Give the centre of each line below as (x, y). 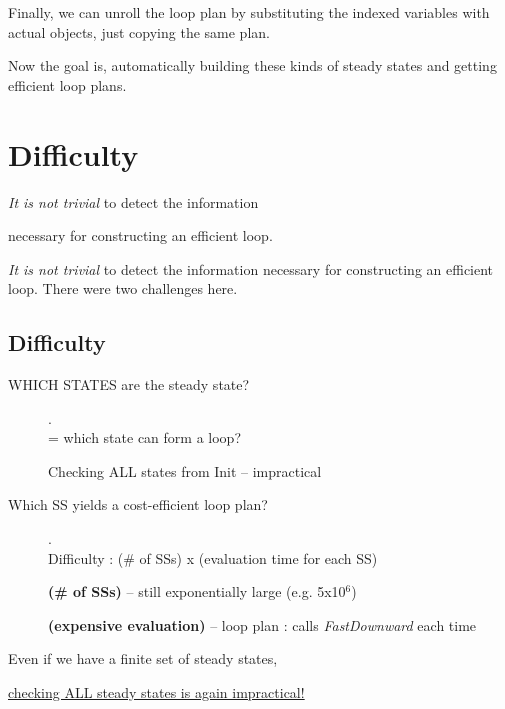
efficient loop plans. (67, 84)
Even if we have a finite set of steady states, (143, 658)
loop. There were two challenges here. (123, 288)
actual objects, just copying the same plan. (139, 31)
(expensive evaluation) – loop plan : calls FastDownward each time (262, 624)
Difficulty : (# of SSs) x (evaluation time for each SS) (213, 557)
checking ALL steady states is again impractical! (156, 692)
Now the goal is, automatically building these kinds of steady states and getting (252, 65)
